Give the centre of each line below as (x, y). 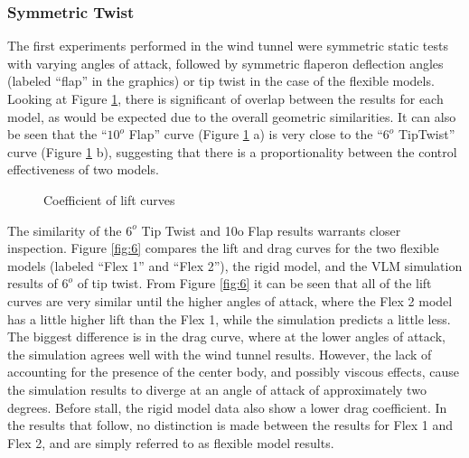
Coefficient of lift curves (109, 199)
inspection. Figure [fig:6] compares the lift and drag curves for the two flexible (223, 248)
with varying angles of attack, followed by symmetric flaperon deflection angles (225, 63)
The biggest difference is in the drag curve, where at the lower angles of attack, (226, 336)
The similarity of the (65, 230)
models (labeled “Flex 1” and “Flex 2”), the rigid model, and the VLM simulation (235, 265)
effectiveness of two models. (83, 169)
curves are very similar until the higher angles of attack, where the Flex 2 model (230, 300)
